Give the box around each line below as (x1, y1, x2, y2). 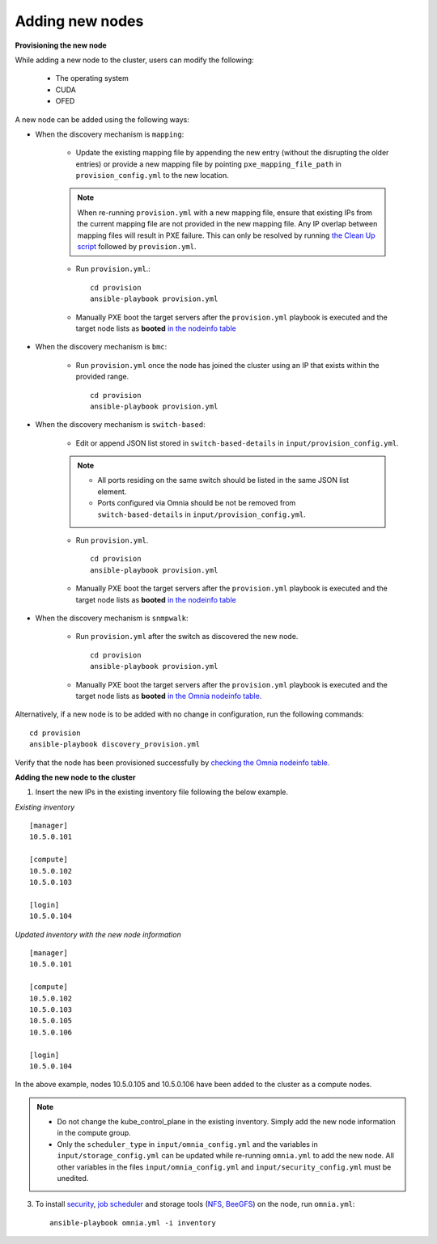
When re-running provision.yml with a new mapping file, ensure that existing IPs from (77, 207, 372, 218)
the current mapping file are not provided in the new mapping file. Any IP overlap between (77, 219, 378, 229)
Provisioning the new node (15, 40, 107, 50)
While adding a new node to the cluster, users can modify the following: (15, 55, 254, 65)
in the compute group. (57, 1128, 131, 1138)
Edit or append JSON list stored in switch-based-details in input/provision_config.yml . (75, 438, 400, 448)
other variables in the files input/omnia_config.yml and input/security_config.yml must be (57, 1161, 392, 1172)
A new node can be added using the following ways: (15, 114, 190, 125)
